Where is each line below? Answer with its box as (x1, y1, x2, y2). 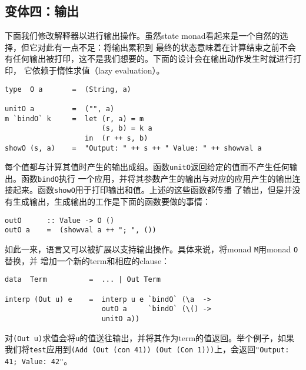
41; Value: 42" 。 (5, 354, 72, 366)
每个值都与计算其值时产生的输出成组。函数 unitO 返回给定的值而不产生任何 (5, 161, 290, 173)
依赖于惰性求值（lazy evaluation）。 (32, 64, 165, 76)
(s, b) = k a (101, 124, 152, 133)
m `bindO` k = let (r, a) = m (5, 114, 144, 123)
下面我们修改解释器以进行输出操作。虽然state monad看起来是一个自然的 (5, 29, 280, 42)
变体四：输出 (5, 2, 79, 20)
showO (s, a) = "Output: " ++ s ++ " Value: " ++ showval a (5, 144, 262, 152)
